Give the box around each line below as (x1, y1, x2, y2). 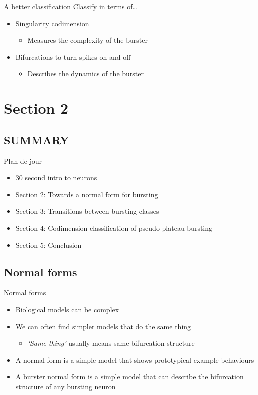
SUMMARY (4, 132, 69, 147)
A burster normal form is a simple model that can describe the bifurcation (15, 371, 244, 382)
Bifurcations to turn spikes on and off (15, 51, 131, 62)
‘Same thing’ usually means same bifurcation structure (27, 338, 195, 348)
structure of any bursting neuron (15, 381, 116, 391)
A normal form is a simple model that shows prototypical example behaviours (15, 354, 254, 365)
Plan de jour (4, 155, 42, 166)
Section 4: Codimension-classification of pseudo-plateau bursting (15, 222, 213, 233)
